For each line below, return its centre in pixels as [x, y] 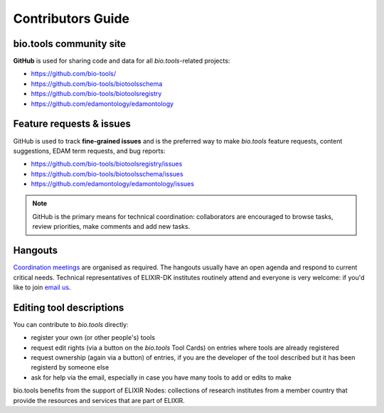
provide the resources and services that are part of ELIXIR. [99, 400]
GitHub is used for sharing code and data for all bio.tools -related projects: [122, 61]
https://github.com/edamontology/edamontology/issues [113, 184]
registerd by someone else [70, 368]
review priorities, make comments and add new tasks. [111, 227]
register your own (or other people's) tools [93, 338]
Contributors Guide [71, 18]
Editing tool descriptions [69, 307]
